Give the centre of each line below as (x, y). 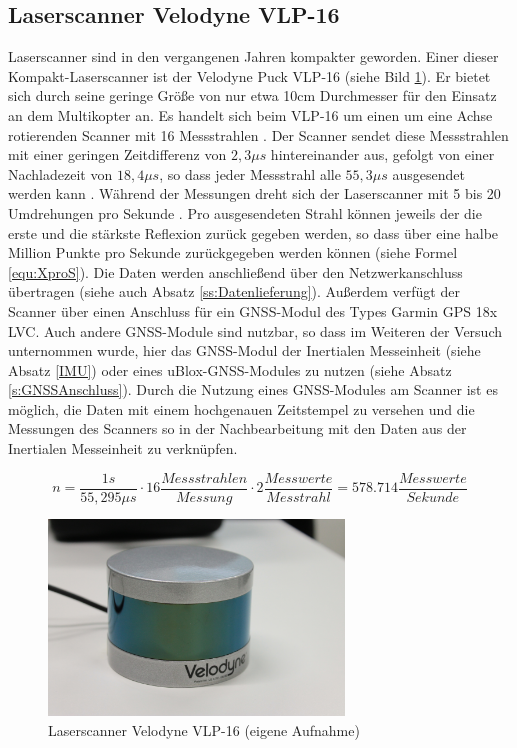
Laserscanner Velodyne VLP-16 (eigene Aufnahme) (204, 729)
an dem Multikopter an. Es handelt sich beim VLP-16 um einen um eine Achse (250, 114)
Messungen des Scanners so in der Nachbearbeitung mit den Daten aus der (237, 428)
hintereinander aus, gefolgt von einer (382, 154)
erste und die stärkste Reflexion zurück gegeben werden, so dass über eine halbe (253, 232)
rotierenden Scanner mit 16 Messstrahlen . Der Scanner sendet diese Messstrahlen (258, 134)
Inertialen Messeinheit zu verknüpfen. (123, 448)
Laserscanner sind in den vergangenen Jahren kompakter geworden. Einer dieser (253, 56)
